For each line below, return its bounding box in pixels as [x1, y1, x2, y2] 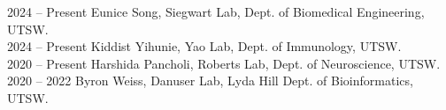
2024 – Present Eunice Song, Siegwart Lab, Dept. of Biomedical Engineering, [7, 3, 425, 20]
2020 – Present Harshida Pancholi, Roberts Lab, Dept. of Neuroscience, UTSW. [7, 54, 441, 72]
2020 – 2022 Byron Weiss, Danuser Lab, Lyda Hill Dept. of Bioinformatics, [7, 71, 413, 90]
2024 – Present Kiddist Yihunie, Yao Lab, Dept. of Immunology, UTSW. [7, 37, 402, 55]
